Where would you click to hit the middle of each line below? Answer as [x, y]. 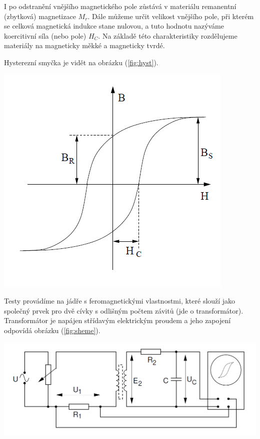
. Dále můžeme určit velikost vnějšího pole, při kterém [171, 16]
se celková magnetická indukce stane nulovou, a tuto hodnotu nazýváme [114, 26]
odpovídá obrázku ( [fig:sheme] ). [52, 330]
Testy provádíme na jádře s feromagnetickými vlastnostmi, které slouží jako [120, 301]
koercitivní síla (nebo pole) [45, 35]
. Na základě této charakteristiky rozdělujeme [168, 35]
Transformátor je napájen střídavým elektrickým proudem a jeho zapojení [117, 320]
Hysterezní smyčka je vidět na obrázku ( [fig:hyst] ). [81, 62]
